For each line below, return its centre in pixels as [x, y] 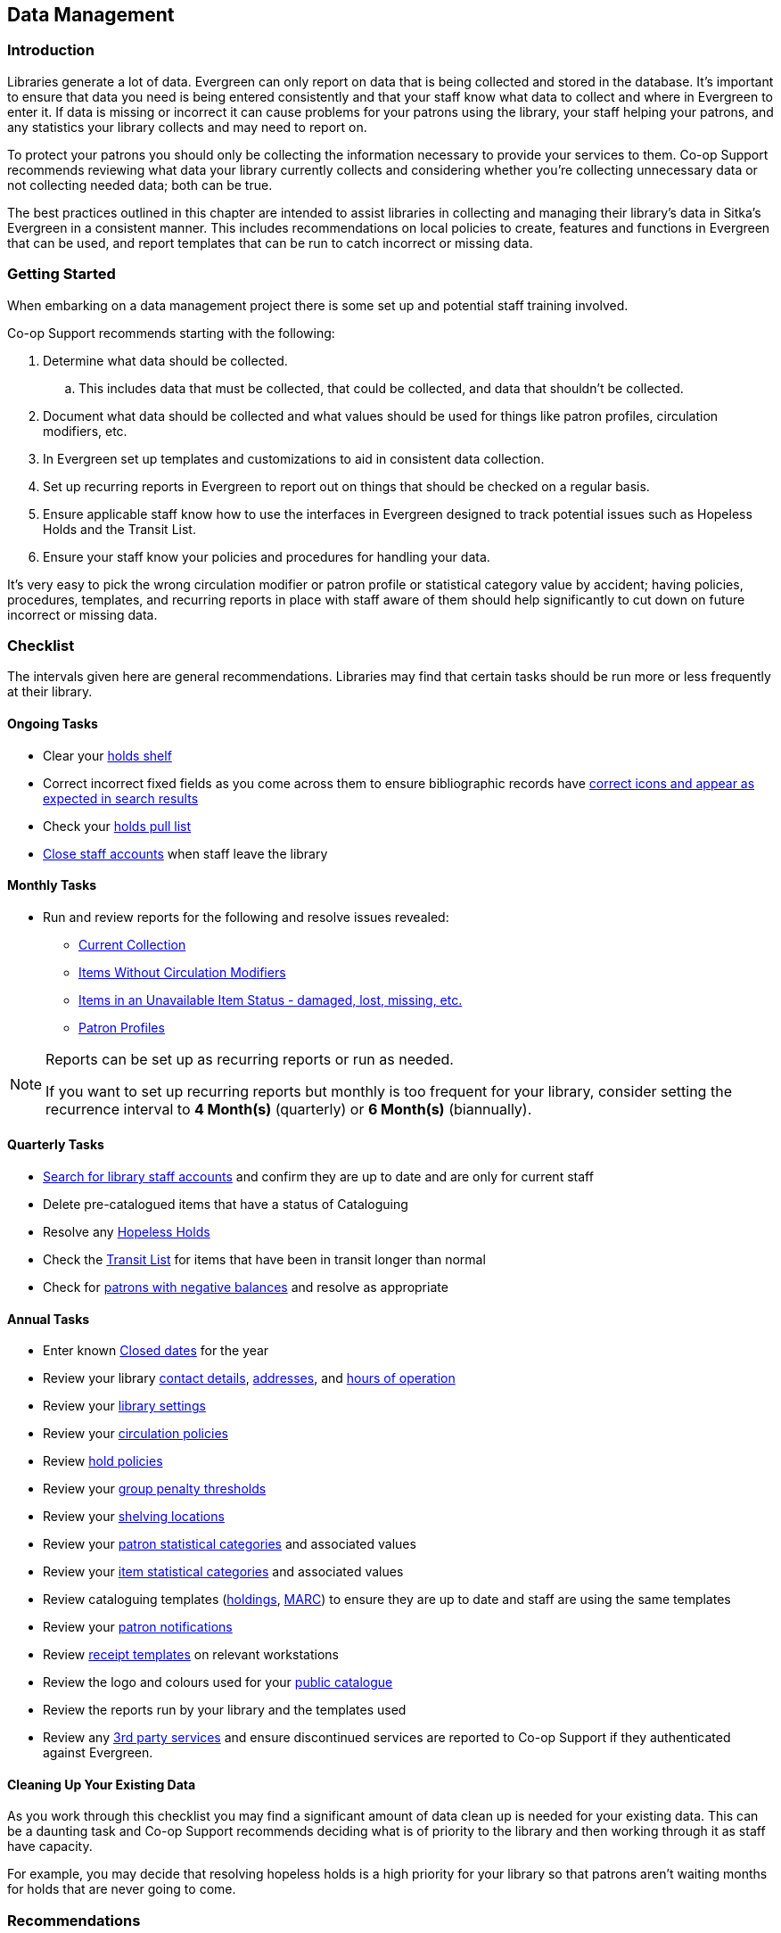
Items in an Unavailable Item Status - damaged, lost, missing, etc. [271, 999]
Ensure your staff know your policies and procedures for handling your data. [267, 556]
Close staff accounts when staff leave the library [185, 853]
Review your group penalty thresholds [155, 1489]
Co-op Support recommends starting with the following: [171, 333]
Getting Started [62, 274]
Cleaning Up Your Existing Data [102, 1784]
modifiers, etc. [85, 431]
